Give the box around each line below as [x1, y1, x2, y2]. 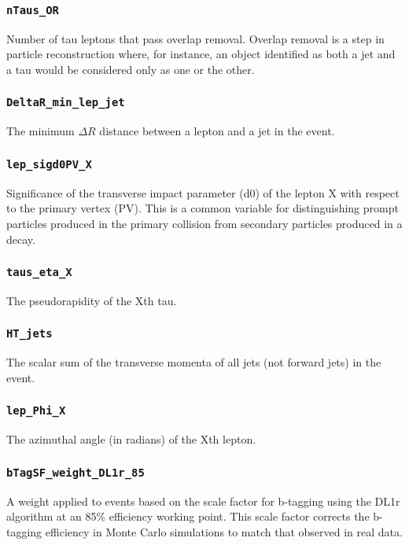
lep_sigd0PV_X [6, 157, 92, 171]
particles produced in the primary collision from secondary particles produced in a [6, 215, 403, 231]
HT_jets [6, 327, 53, 341]
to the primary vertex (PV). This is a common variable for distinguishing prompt [6, 200, 399, 216]
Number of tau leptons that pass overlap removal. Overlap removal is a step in [6, 30, 385, 46]
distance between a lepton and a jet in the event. [99, 123, 335, 139]
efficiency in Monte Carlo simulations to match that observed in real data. [45, 523, 403, 539]
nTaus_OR [6, 3, 59, 17]
